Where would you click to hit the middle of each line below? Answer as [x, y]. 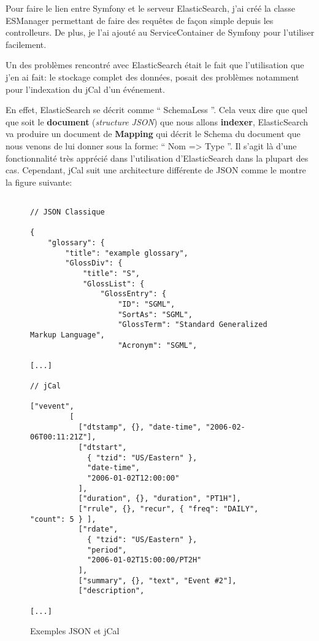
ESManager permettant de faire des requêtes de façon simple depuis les [140, 20]
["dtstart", [102, 448]
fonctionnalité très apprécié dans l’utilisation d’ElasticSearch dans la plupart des [157, 158]
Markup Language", [67, 335]
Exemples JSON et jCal [75, 631]
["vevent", [52, 407]
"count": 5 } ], [63, 519]
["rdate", [98, 529]
